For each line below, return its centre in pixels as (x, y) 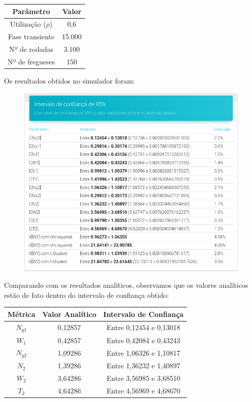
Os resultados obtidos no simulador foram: (70, 80)
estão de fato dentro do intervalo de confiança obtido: (86, 295)
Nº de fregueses (31, 61)
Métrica (22, 314)
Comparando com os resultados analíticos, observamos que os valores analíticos (126, 285)
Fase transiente (31, 36)
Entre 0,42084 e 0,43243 (143, 340)
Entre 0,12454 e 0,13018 (143, 327)
